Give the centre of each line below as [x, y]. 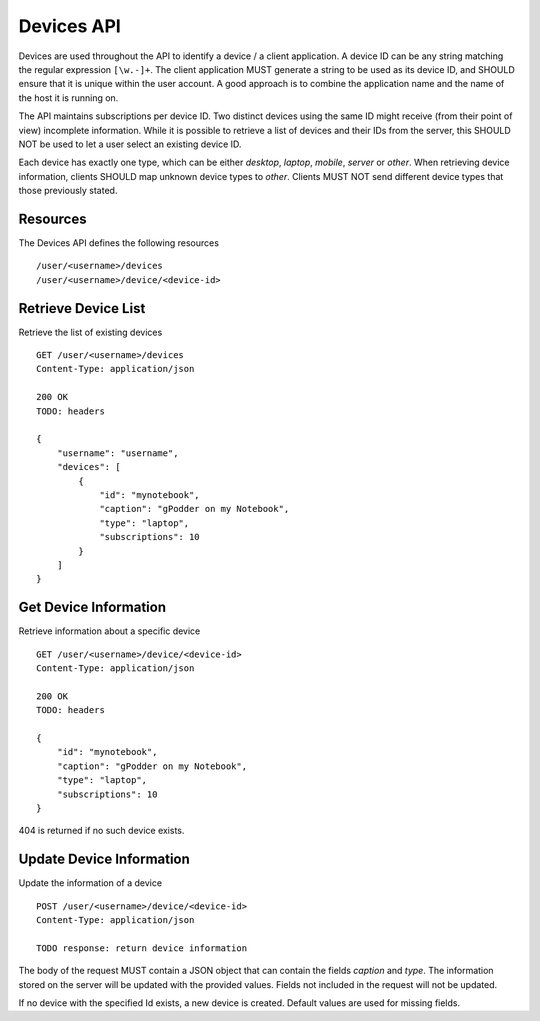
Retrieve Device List [82, 308]
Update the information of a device [90, 883]
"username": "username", [117, 453]
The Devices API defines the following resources [119, 242]
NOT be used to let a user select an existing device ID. [130, 144]
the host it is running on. [68, 97]
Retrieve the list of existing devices [90, 332]
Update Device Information [104, 859]
